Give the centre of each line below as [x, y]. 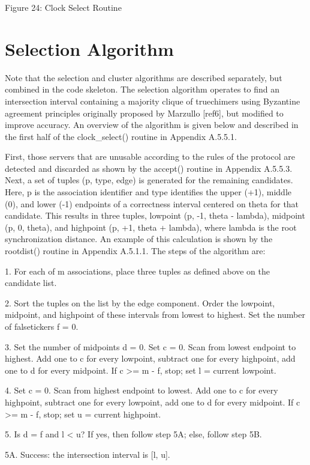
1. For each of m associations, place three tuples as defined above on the [138, 271]
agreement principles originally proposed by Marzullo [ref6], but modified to [144, 113]
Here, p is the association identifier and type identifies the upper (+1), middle [148, 192]
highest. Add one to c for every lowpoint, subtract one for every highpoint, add [150, 358]
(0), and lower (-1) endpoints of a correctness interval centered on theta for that [152, 203]
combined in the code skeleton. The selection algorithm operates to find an [142, 89]
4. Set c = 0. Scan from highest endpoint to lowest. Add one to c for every [142, 390]
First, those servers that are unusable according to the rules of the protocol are [150, 157]
